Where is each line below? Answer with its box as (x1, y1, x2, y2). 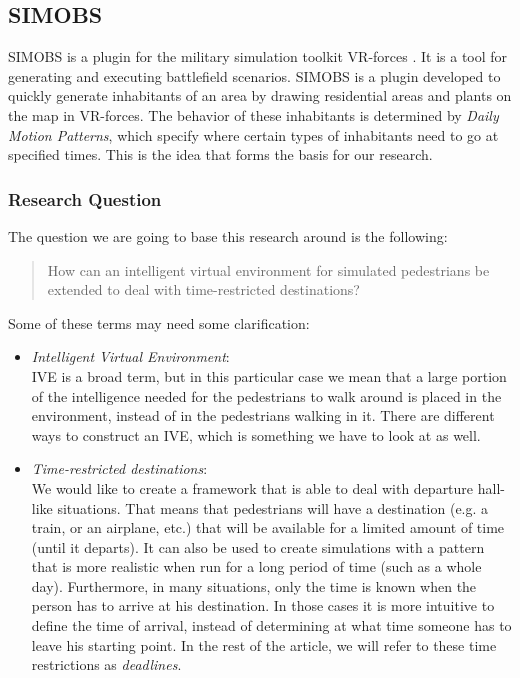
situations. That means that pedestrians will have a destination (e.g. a (57, 497, 489, 518)
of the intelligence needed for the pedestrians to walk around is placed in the (31, 385, 502, 406)
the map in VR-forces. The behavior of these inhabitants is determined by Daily (8, 104, 499, 125)
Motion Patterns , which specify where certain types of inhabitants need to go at (8, 124, 499, 145)
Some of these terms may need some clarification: (8, 312, 310, 333)
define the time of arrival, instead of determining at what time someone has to (31, 615, 512, 636)
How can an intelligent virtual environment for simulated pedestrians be (47, 259, 490, 280)
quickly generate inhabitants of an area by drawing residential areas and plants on (8, 85, 512, 106)
